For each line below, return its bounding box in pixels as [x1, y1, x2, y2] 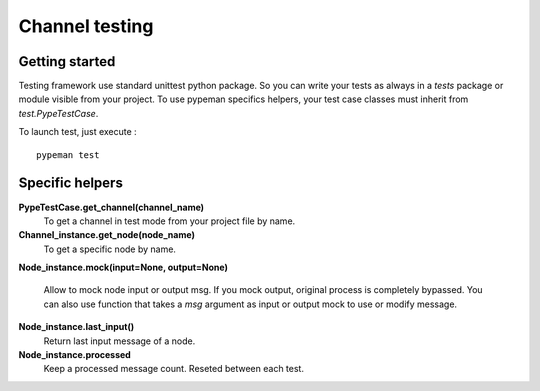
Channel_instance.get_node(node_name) [18, 229, 195, 241]
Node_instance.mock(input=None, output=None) [18, 261, 229, 274]
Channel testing [18, 15, 154, 37]
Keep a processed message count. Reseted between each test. [43, 363, 305, 375]
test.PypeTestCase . [18, 107, 99, 119]
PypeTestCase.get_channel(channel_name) [18, 201, 205, 213]
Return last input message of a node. [43, 335, 196, 347]
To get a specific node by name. [43, 243, 177, 255]
